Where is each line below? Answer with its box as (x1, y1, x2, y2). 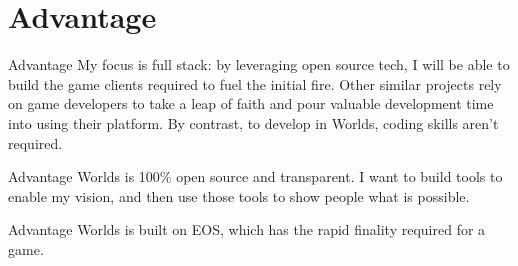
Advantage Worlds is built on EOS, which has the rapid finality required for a (8, 219, 486, 240)
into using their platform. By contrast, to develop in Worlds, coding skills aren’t (8, 112, 499, 133)
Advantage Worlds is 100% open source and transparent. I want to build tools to (8, 166, 503, 187)
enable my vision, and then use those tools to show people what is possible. (8, 185, 470, 206)
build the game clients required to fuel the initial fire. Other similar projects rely (8, 73, 502, 94)
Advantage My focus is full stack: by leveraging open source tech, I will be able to (8, 54, 510, 75)
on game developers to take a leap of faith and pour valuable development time (8, 93, 494, 114)
